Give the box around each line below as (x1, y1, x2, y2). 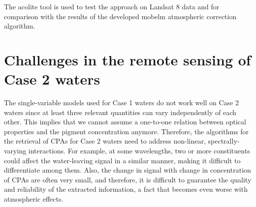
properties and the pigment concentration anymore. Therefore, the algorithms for (4, 126, 249, 136)
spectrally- (208, 136, 240, 146)
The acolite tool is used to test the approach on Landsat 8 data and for (4, 1, 220, 11)
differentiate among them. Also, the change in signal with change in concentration (4, 165, 251, 175)
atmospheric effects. (4, 194, 64, 204)
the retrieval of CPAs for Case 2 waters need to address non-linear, (4, 136, 206, 146)
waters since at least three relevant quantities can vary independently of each (4, 107, 236, 117)
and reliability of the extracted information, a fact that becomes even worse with (4, 184, 248, 194)
